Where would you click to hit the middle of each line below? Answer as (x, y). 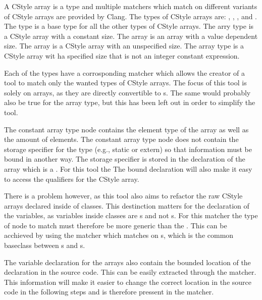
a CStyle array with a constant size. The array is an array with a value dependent (131, 36)
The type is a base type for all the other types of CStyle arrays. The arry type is (129, 26)
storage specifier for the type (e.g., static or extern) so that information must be (128, 149)
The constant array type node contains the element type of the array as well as (126, 129)
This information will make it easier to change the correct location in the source (128, 282)
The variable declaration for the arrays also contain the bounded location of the (127, 262)
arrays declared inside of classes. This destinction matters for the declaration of (127, 205)
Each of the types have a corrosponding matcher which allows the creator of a (124, 72)
